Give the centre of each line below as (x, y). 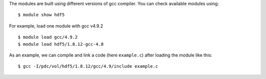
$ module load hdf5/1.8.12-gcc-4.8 (61, 44)
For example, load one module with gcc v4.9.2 (56, 26)
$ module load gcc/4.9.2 (48, 37)
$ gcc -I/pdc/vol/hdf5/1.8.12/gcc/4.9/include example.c (88, 66)
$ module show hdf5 (41, 15)
